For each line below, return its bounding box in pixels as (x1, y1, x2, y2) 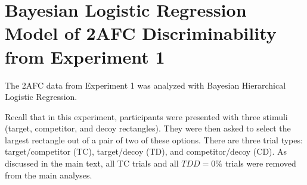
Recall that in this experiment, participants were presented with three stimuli (5, 110, 288, 123)
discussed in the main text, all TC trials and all (5, 157, 179, 170)
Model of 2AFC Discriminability (5, 21, 277, 45)
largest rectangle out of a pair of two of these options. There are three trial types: (5, 133, 303, 146)
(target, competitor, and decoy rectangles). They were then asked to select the (5, 122, 291, 134)
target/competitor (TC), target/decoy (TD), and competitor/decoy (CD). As (5, 145, 287, 158)
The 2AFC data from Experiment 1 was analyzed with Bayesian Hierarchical (5, 79, 286, 91)
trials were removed (225, 157, 296, 170)
